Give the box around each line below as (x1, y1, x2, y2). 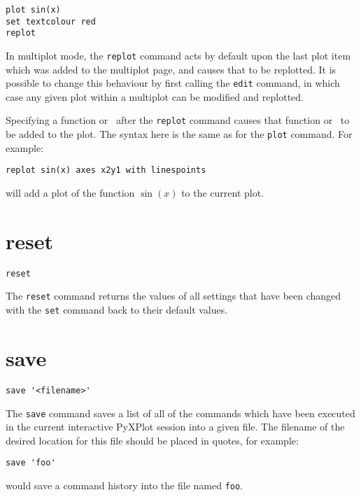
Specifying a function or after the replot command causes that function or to (6, 113, 350, 127)
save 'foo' (6, 458, 56, 468)
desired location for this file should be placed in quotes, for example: (6, 433, 299, 447)
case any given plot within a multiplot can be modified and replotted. (6, 89, 304, 104)
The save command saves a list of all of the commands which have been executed (6, 405, 355, 420)
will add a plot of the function (6, 185, 135, 200)
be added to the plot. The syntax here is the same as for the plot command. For (6, 127, 353, 141)
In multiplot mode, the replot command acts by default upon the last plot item (6, 48, 351, 62)
